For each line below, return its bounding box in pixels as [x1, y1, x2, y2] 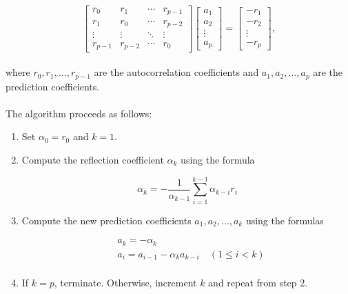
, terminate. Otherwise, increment [54, 275, 197, 289]
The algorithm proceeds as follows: [6, 106, 152, 120]
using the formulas [245, 213, 324, 227]
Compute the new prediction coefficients [21, 213, 192, 227]
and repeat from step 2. [208, 275, 308, 289]
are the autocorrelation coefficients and [94, 65, 259, 79]
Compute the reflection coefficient [21, 152, 164, 166]
